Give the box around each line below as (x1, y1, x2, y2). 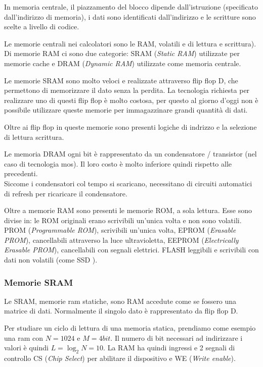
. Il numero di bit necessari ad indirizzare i (110, 332, 243, 343)
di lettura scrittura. (4, 131, 64, 142)
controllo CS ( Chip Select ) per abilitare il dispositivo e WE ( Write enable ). (4, 353, 236, 363)
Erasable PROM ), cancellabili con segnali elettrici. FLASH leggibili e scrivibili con (4, 244, 259, 255)
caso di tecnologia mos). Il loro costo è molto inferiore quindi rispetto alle (4, 158, 232, 169)
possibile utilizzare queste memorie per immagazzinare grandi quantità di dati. (4, 104, 248, 115)
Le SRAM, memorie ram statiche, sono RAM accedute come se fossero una (4, 295, 237, 306)
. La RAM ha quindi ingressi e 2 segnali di (103, 342, 235, 353)
